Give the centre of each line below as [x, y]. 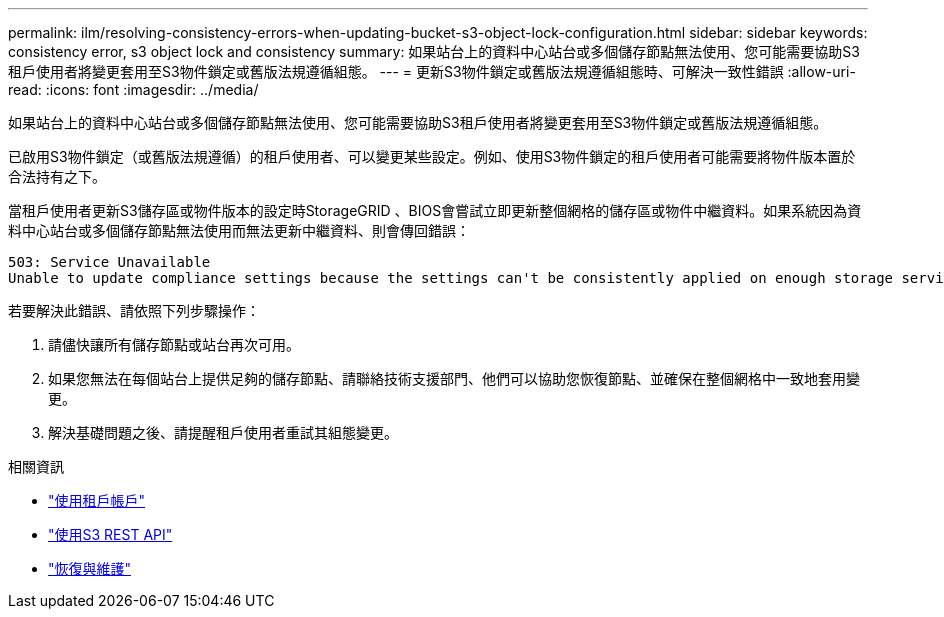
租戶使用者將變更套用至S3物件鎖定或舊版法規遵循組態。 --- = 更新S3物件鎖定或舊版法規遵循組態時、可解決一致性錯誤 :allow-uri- [432, 71]
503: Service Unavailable [109, 262]
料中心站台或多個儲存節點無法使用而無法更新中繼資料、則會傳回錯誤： [239, 230]
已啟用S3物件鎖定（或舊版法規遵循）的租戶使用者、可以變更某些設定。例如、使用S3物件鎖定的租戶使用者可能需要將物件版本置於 [432, 156]
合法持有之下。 [57, 176]
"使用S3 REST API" [110, 534]
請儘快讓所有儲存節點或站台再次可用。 [174, 344]
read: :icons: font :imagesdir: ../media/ [133, 89]
